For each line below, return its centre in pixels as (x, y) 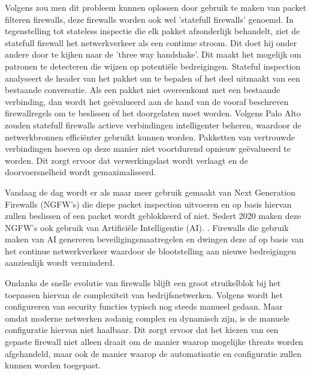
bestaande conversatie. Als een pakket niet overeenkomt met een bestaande (143, 90)
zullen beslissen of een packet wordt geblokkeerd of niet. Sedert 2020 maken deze (153, 216)
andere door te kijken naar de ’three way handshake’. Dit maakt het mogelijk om (153, 54)
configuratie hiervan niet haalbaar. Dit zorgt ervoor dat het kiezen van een (142, 330)
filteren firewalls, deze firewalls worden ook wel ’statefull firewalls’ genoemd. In (149, 19)
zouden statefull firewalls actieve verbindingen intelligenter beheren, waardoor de (153, 124)
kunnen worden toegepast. (53, 365)
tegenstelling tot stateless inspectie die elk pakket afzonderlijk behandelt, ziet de (153, 31)
